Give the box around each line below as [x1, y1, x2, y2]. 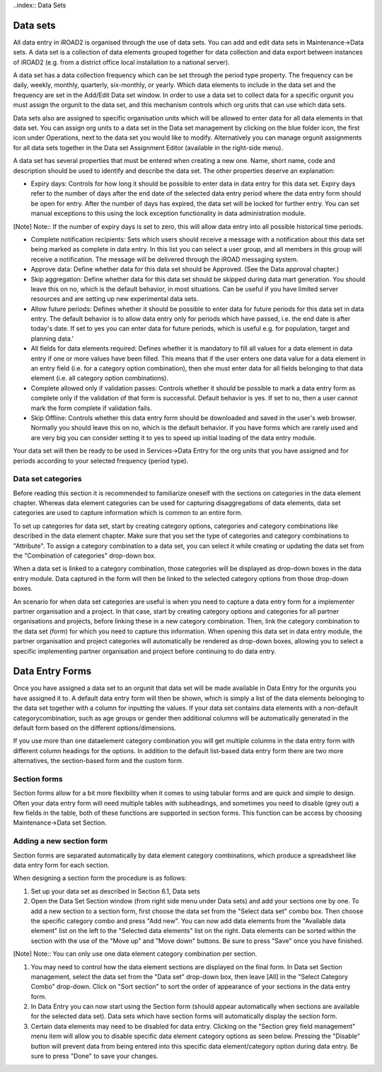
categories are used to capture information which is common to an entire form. [13, 509, 243, 517]
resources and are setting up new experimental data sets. [30, 295, 199, 303]
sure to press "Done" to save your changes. [30, 1052, 158, 1061]
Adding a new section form [13, 836, 108, 846]
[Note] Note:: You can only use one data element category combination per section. [13, 949, 257, 958]
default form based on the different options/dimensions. [13, 723, 177, 732]
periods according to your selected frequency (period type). [13, 456, 189, 465]
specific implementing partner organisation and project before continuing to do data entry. [13, 647, 277, 655]
